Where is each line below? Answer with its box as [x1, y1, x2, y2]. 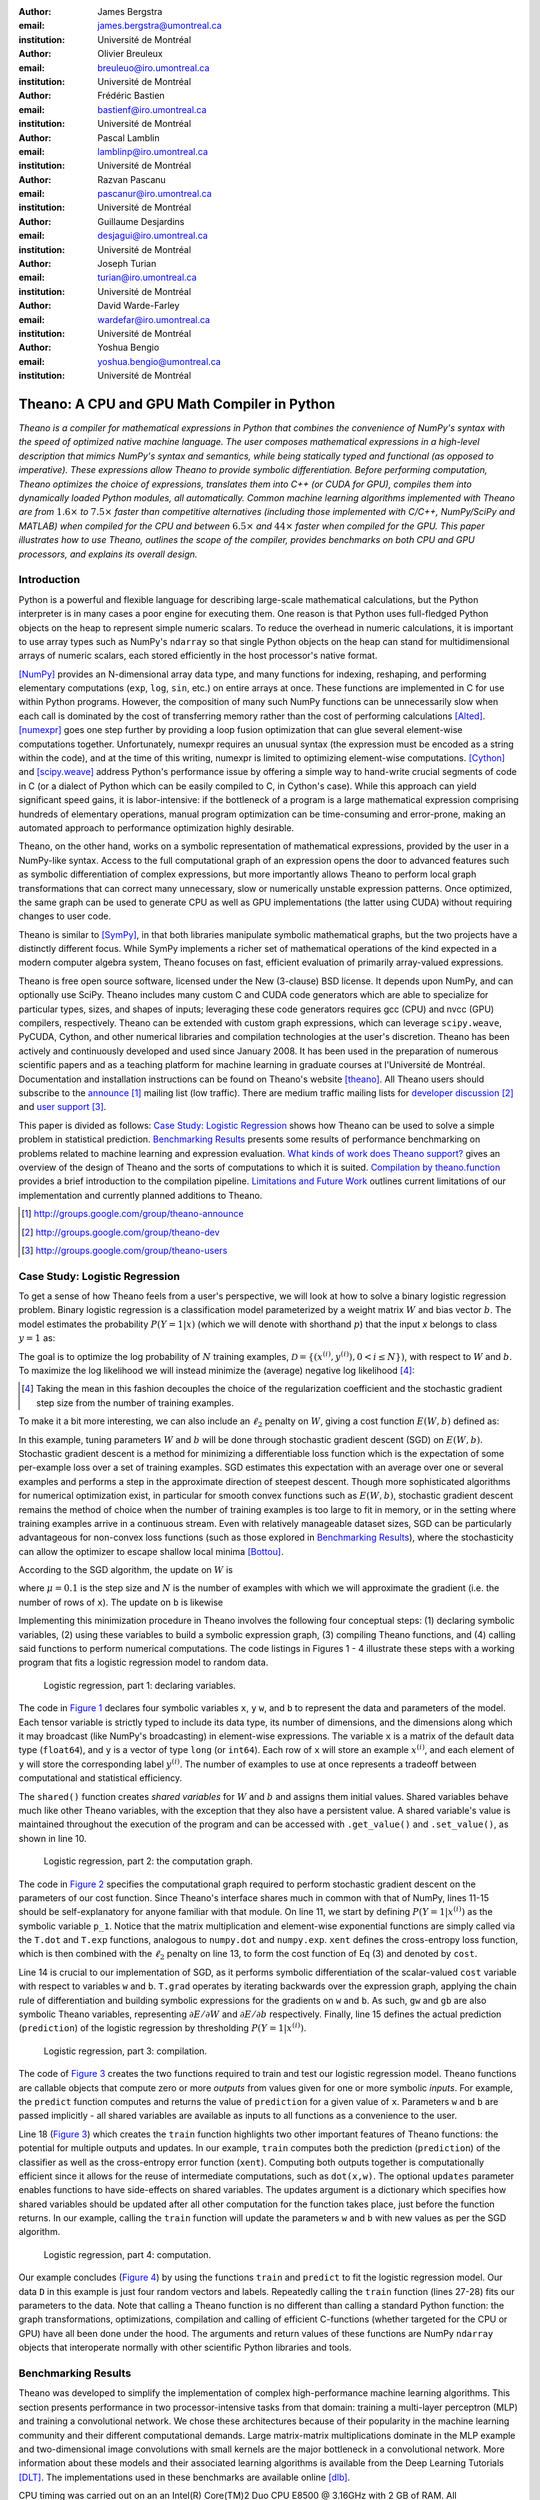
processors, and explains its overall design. [18, 548, 198, 560]
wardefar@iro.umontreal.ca [97, 313, 210, 325]
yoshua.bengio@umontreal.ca [97, 355, 222, 367]
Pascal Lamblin [97, 131, 160, 144]
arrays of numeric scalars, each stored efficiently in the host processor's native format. [18, 650, 378, 662]
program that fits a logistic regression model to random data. [18, 1656, 269, 1669]
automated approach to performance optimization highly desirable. [18, 821, 295, 834]
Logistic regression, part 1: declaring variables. [43, 1679, 237, 1691]
